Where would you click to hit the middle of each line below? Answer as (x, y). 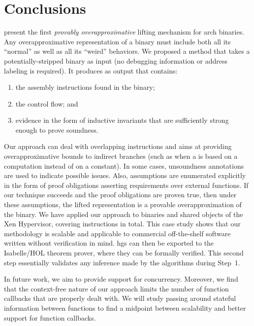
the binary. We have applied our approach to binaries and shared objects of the (124, 214)
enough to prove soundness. (57, 129)
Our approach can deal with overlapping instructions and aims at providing (118, 146)
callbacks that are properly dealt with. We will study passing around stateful (120, 298)
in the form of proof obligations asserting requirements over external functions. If (126, 185)
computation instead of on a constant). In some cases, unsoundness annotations (124, 165)
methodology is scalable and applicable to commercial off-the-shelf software (117, 233)
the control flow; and (47, 103)
